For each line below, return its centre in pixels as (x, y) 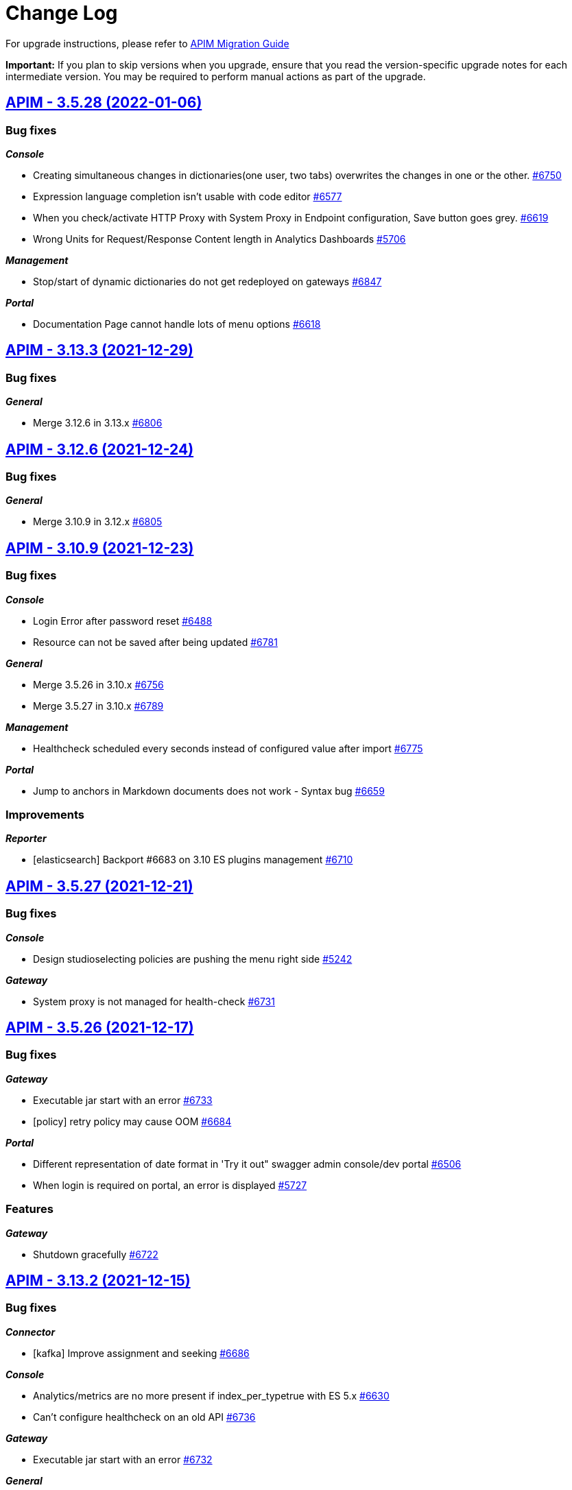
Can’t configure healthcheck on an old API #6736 (144, 1417)
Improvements (45, 815)
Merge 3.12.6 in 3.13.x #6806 (98, 423)
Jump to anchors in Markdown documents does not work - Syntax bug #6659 (209, 791)
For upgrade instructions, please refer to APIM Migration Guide (147, 43)
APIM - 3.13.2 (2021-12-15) (98, 1280)
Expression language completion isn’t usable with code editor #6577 (188, 196)
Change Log (62, 13)
